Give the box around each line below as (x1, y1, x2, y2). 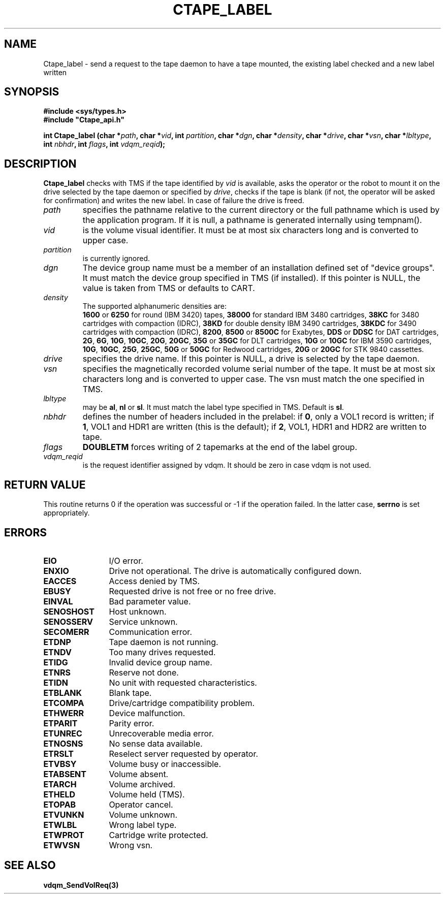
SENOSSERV (43, 616, 93, 627)
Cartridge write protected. (109, 829, 208, 840)
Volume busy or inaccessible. (109, 758, 221, 769)
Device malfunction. (109, 708, 185, 718)
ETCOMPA (43, 697, 84, 708)
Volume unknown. (109, 809, 177, 820)
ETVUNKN (43, 809, 84, 820)
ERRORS (4, 526, 47, 539)
